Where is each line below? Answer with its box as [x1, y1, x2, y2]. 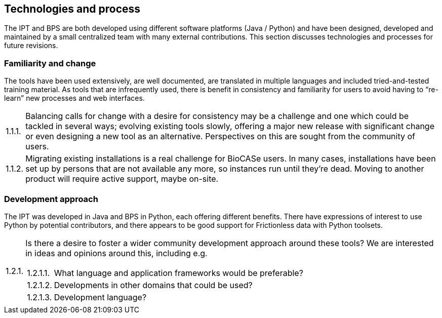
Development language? [54, 292, 147, 302]
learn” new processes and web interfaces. [4, 94, 145, 103]
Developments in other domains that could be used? [54, 280, 253, 290]
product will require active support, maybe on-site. [25, 174, 219, 184]
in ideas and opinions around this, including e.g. [25, 248, 208, 258]
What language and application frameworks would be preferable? [54, 267, 303, 278]
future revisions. [4, 41, 58, 50]
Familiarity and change [4, 58, 96, 68]
